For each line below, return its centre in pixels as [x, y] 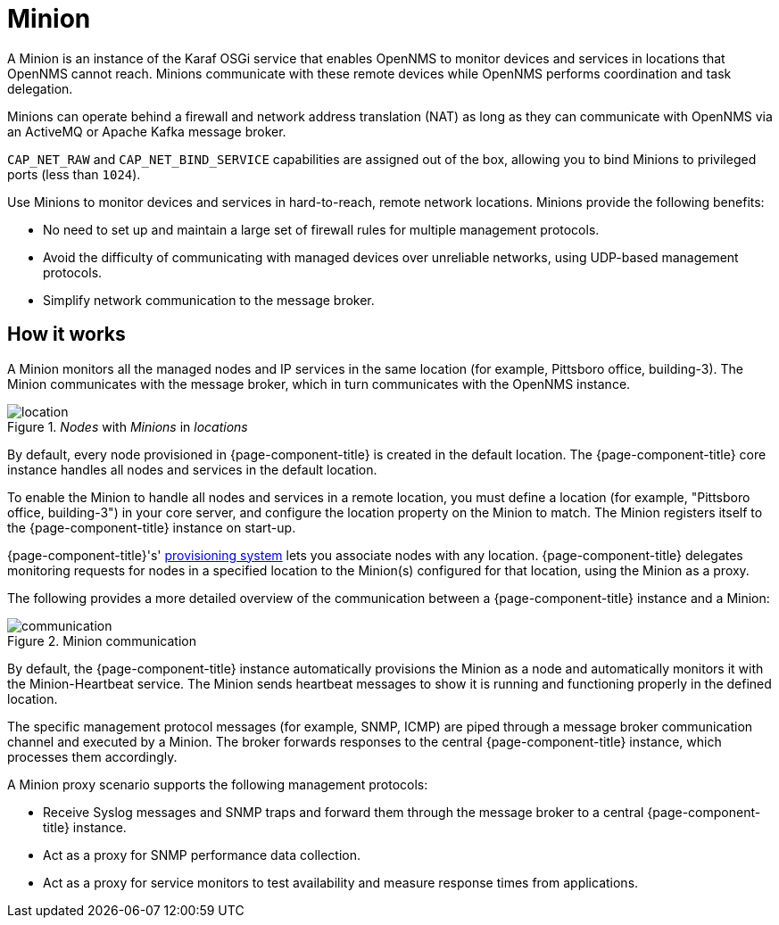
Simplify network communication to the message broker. [209, 300]
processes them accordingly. [92, 756]
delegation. [40, 88]
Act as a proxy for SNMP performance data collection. [202, 855]
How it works [66, 334]
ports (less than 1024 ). [74, 174]
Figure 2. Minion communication [102, 640]
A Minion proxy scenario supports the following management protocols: [218, 784]
